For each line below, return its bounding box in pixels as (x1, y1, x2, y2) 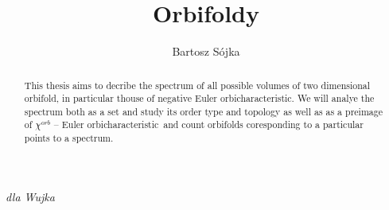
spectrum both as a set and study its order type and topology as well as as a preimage (24, 104, 383, 118)
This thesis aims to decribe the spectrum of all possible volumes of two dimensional (24, 78, 371, 91)
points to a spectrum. (24, 131, 114, 145)
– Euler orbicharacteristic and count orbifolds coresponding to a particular (53, 118, 364, 131)
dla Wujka (6, 188, 55, 204)
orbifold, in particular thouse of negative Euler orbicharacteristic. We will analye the (24, 91, 375, 105)
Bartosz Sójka (172, 43, 240, 60)
